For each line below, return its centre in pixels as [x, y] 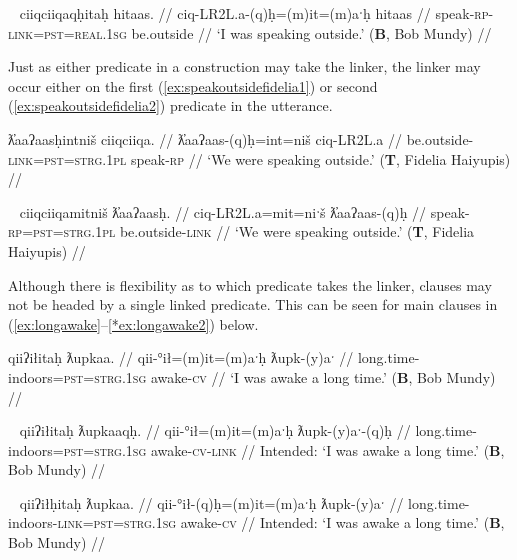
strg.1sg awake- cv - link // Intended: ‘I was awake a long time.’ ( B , [299, 449]
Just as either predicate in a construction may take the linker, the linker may [244, 66]
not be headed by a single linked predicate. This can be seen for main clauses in [253, 304]
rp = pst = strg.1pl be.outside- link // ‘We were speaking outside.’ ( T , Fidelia [241, 231]
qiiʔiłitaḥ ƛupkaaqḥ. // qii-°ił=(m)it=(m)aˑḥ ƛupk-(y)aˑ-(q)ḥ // [215, 430]
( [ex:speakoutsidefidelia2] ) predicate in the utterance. [170, 105]
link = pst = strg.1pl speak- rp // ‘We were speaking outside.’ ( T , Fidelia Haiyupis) [259, 158]
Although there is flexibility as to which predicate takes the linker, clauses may [250, 284]
